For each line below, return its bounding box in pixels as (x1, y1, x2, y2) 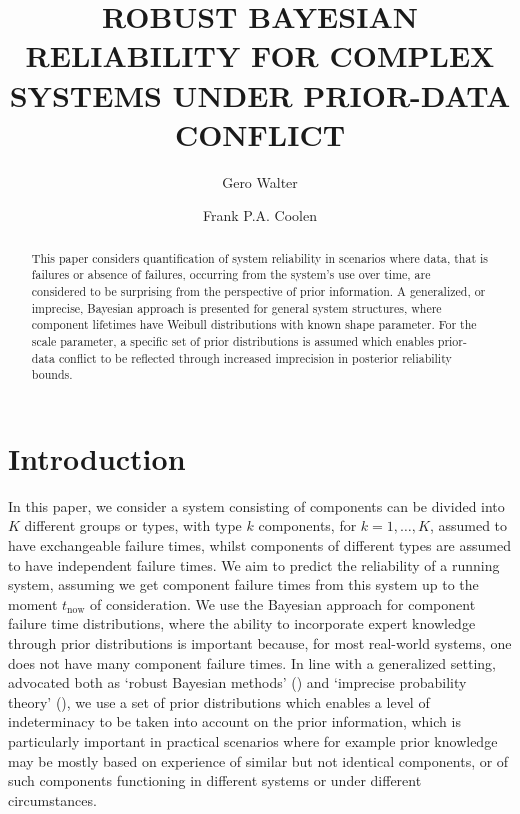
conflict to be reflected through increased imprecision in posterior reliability (58, 349, 452, 366)
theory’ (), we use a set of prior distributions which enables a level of (8, 691, 430, 712)
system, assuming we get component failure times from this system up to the (8, 574, 479, 595)
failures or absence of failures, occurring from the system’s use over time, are (31, 266, 431, 283)
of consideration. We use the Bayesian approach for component (89, 593, 476, 614)
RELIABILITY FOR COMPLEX (25, 35, 495, 76)
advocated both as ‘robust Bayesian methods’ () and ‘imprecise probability (8, 672, 467, 693)
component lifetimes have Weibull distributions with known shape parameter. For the (31, 316, 477, 333)
